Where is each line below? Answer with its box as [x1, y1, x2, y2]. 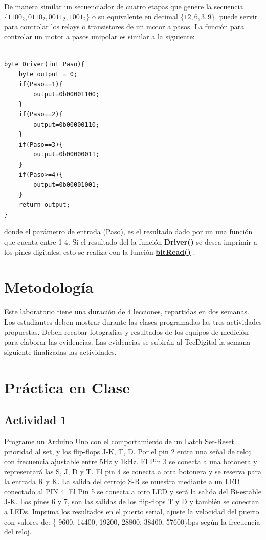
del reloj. [4, 526, 32, 537]
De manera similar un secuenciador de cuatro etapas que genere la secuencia [4, 1, 243, 11]
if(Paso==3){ [18, 141, 63, 148]
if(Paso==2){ [18, 110, 63, 118]
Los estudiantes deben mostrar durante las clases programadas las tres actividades [4, 316, 262, 327]
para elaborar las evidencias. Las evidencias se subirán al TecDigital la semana [4, 336, 251, 347]
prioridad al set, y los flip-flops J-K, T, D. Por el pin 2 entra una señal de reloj [4, 446, 251, 456]
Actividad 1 [4, 412, 67, 428]
